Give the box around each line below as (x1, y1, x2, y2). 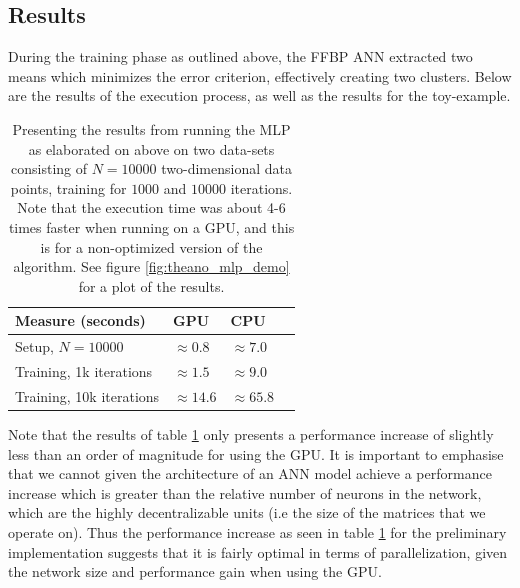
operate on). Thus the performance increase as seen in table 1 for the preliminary (8, 521, 507, 542)
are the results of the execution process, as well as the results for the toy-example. (8, 85, 511, 106)
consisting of (11, 158, 88, 179)
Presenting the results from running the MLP (12, 118, 291, 139)
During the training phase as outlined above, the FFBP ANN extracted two (8, 46, 473, 67)
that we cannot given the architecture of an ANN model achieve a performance (8, 463, 492, 484)
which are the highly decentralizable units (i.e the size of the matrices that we (8, 502, 486, 523)
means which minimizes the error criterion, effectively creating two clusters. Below (8, 65, 512, 86)
